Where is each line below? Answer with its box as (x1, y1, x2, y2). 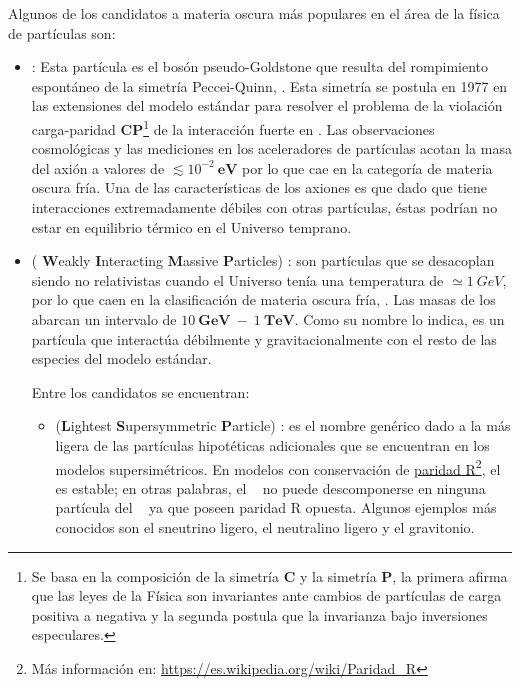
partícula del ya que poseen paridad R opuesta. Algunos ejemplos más (55, 497, 497, 518)
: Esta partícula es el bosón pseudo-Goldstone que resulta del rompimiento (31, 56, 489, 77)
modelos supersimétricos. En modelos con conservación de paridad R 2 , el (55, 455, 501, 479)
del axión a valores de (31, 157, 165, 178)
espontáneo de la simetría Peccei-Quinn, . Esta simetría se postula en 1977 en (31, 75, 508, 96)
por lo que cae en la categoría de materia (242, 157, 493, 178)
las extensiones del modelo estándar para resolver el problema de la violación (31, 95, 503, 116)
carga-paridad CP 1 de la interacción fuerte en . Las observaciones (31, 115, 435, 139)
